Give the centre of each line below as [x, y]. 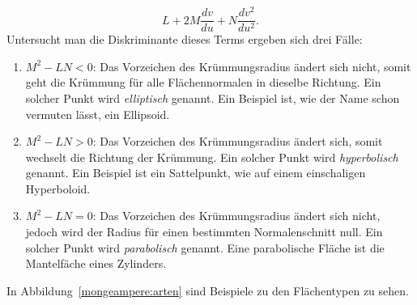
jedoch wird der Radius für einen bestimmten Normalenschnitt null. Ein [204, 232]
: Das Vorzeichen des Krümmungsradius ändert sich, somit [238, 141]
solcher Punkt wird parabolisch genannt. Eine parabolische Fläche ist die [205, 247]
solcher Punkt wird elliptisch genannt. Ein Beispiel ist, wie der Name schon [213, 97]
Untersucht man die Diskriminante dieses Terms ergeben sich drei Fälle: [185, 39]
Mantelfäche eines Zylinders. [96, 263]
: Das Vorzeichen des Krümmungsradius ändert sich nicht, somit [252, 66]
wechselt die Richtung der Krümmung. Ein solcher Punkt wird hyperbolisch [212, 157]
